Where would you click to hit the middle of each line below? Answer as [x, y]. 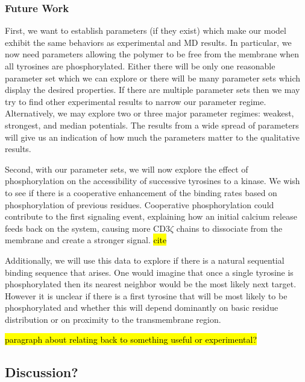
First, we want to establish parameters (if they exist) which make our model [146, 30]
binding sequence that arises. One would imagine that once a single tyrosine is [149, 272]
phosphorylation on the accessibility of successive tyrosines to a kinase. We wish [152, 181]
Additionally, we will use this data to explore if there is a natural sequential [145, 260]
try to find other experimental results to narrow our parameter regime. [136, 101]
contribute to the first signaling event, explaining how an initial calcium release [151, 216]
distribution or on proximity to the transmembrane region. [113, 319]
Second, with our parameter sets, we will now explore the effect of [127, 169]
